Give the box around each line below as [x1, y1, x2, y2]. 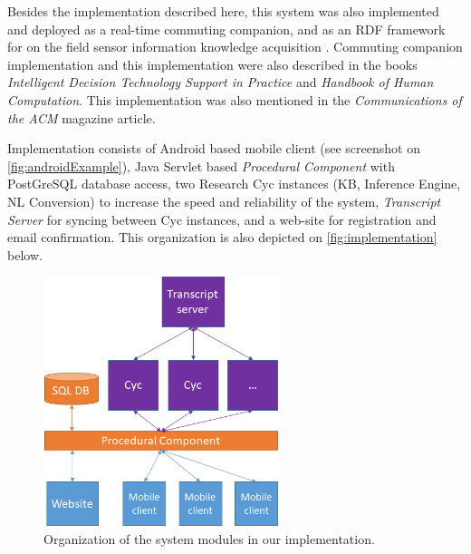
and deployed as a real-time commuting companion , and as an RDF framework [7, 19, 446, 38]
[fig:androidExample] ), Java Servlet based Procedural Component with [7, 156, 395, 175]
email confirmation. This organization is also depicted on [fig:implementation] [7, 228, 437, 247]
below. [7, 245, 43, 264]
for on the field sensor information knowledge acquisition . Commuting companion [7, 37, 463, 56]
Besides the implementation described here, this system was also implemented [7, 2, 439, 20]
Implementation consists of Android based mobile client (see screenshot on [7, 139, 420, 158]
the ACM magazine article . [7, 108, 156, 127]
